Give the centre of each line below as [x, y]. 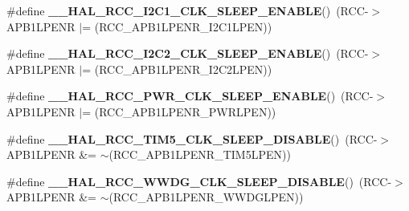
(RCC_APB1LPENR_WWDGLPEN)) [206, 197]
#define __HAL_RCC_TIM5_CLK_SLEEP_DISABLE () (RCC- [192, 138]
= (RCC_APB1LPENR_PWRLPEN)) [179, 111]
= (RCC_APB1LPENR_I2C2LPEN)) [177, 69]
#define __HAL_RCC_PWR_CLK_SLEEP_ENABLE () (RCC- [190, 96]
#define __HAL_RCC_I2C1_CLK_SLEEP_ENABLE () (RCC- [188, 10]
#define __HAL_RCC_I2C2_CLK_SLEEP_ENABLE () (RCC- [188, 53]
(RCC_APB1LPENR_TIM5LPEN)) [200, 154]
